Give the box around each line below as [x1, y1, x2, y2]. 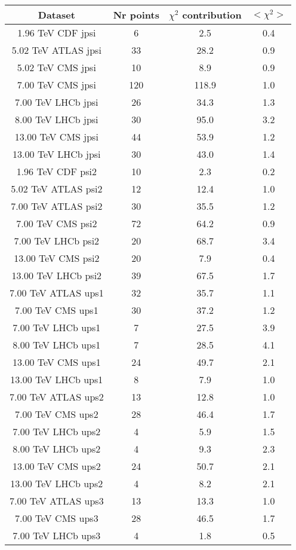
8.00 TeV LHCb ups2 [13, 442, 101, 456]
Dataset [38, 8, 75, 22]
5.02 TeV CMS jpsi [17, 60, 96, 74]
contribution [182, 8, 242, 22]
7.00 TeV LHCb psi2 [14, 234, 100, 247]
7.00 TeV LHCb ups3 [13, 528, 101, 542]
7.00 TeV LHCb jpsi [15, 95, 98, 109]
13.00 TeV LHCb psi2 [11, 268, 102, 282]
